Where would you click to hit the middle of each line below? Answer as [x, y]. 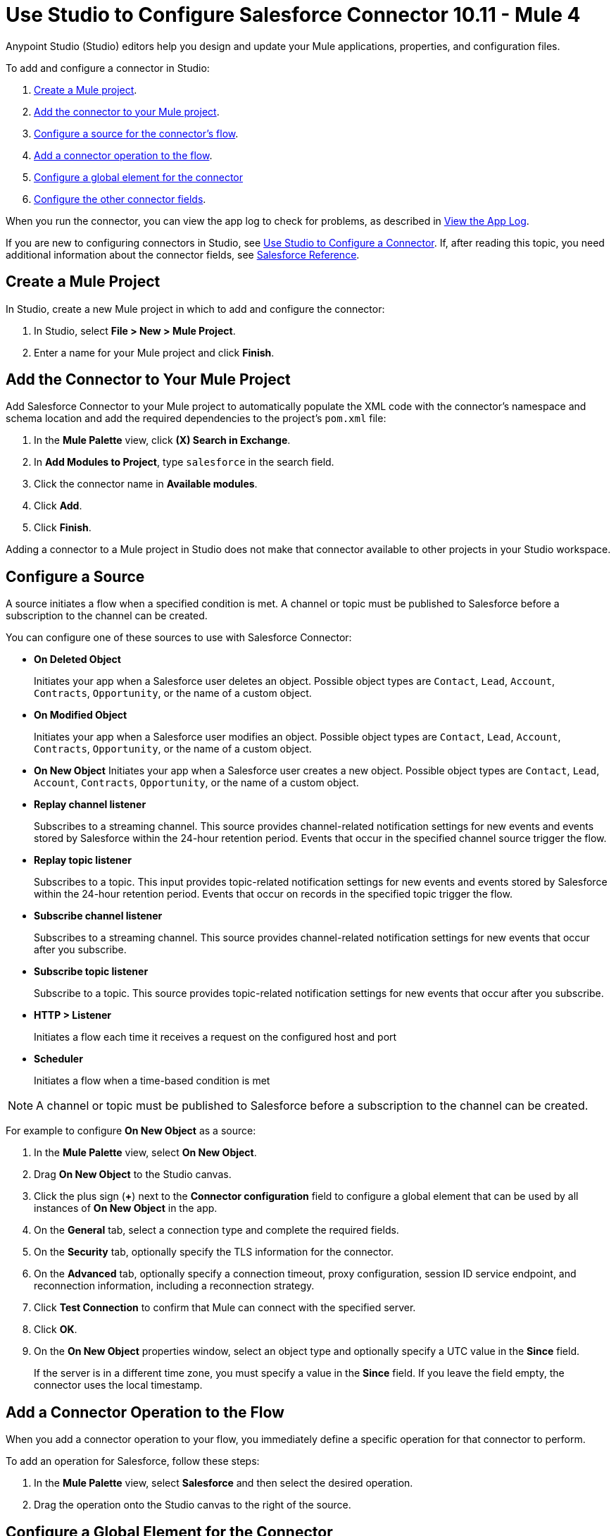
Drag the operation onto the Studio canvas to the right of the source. [193, 1505]
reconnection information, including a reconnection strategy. [174, 1286]
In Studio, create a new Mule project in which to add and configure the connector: [195, 309]
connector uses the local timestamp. [118, 1385]
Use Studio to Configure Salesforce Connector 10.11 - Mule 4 [293, 15]
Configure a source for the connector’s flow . [136, 133]
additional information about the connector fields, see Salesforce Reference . [183, 254]
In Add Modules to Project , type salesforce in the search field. [184, 462]
